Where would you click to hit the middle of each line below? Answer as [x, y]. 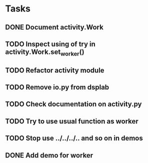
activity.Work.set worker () [45, 52]
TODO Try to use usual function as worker [72, 121]
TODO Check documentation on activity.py [73, 104]
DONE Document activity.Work [54, 27]
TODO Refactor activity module [55, 70]
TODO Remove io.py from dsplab [57, 87]
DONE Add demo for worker [49, 155]
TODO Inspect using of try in [50, 44]
